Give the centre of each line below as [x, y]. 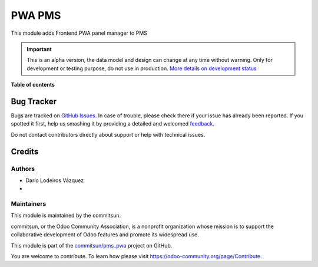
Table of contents [33, 85]
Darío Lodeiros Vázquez [55, 180]
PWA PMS [36, 15]
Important [39, 49]
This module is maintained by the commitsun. [66, 216]
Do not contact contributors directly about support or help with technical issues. [108, 134]
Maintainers [29, 204]
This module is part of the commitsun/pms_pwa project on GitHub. [92, 245]
